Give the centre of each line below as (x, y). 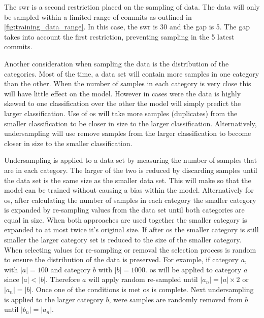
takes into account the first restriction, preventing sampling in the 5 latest (119, 36)
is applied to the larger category (54, 299)
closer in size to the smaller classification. (68, 143)
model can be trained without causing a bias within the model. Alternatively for (129, 190)
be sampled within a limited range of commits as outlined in (98, 16)
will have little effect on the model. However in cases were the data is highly (123, 93)
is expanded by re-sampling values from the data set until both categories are (124, 210)
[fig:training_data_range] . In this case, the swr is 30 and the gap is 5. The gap (127, 27)
